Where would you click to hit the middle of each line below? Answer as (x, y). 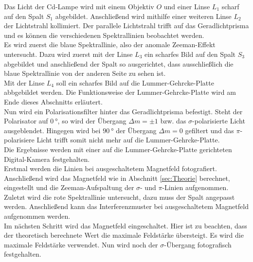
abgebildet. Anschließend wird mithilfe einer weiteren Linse (143, 16)
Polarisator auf (26, 121)
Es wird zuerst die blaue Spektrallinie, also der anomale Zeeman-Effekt (110, 44)
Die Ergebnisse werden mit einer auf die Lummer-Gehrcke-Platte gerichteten (118, 149)
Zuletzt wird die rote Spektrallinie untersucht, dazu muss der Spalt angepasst (119, 197)
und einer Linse (187, 6)
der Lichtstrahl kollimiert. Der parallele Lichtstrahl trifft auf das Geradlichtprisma (126, 26)
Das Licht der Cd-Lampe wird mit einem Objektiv (79, 6)
